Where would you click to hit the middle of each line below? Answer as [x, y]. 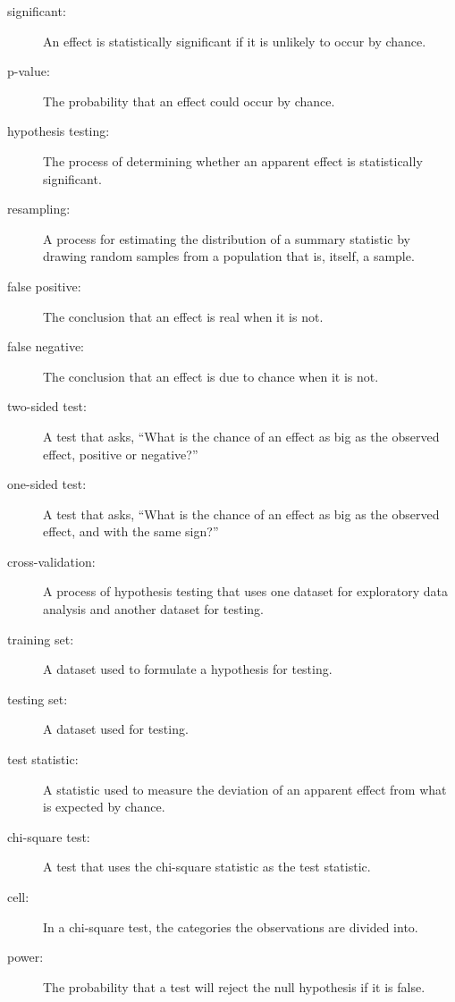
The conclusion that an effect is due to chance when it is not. [211, 376]
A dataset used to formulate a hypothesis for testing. [188, 669]
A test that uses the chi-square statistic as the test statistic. [207, 867]
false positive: [44, 286]
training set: [41, 639]
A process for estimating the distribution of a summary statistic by [227, 238]
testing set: [38, 699]
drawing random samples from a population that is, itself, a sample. [229, 256]
